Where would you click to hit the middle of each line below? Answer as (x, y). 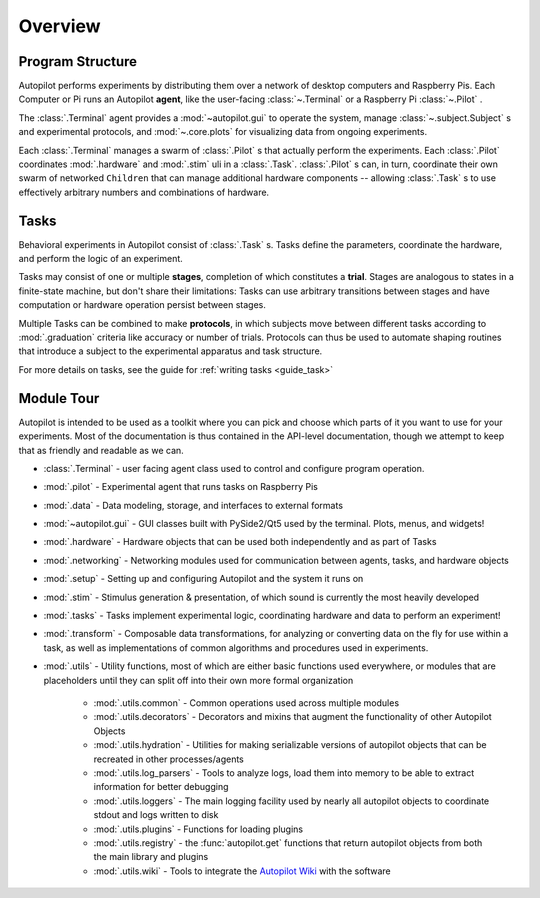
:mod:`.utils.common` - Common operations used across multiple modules (246, 702)
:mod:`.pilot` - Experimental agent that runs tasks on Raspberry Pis (181, 487)
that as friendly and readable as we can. (101, 450)
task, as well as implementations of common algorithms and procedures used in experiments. (236, 647)
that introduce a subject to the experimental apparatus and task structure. (170, 351)
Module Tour (59, 398)
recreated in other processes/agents (168, 759)
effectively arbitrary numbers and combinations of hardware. (144, 192)
